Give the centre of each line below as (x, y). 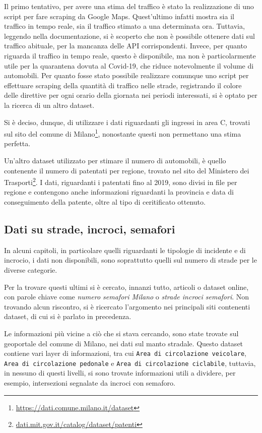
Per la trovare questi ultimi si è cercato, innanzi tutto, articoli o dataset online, (126, 287)
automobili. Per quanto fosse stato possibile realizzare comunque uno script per (126, 75)
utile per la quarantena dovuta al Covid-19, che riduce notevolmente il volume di (129, 65)
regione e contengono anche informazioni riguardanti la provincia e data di (119, 192)
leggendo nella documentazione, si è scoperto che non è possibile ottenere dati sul (129, 36)
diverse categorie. (31, 269)
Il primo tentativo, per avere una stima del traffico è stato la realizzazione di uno (129, 6)
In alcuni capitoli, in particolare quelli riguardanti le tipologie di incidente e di (125, 250)
